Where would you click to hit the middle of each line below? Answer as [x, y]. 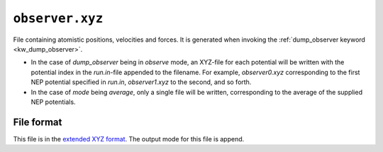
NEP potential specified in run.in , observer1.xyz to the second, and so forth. [141, 82]
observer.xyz [58, 18]
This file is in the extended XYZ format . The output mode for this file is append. [129, 139]
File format [38, 122]
